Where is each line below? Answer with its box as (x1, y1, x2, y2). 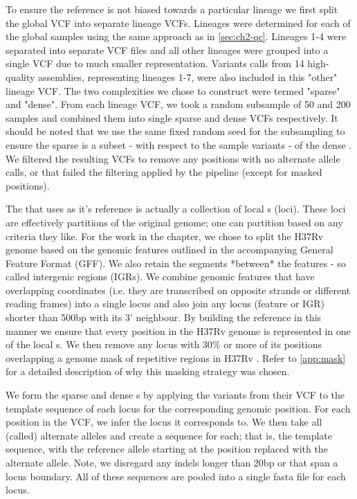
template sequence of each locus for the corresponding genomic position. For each (6, 401, 351, 415)
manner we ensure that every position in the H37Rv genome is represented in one (6, 323, 351, 338)
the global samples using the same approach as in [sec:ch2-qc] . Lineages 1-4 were (6, 29, 347, 44)
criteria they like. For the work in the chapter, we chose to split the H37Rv (6, 228, 324, 243)
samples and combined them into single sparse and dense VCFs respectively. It (6, 110, 338, 125)
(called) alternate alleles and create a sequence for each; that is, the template (6, 428, 333, 442)
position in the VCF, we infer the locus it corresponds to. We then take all (6, 415, 322, 429)
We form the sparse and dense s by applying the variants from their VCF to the (6, 388, 345, 402)
